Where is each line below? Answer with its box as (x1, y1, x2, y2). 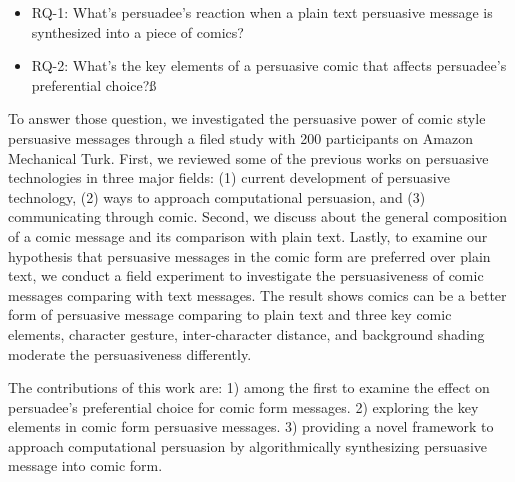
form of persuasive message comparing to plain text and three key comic (8, 304, 452, 325)
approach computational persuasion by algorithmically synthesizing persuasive (8, 435, 487, 456)
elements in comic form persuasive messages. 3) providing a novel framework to (8, 416, 494, 437)
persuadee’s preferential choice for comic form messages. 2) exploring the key (8, 396, 479, 417)
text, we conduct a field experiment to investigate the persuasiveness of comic (8, 265, 484, 286)
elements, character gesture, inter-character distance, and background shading (8, 323, 485, 344)
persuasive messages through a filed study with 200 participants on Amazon (8, 127, 473, 148)
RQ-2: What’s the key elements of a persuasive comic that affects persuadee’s (31, 55, 507, 76)
